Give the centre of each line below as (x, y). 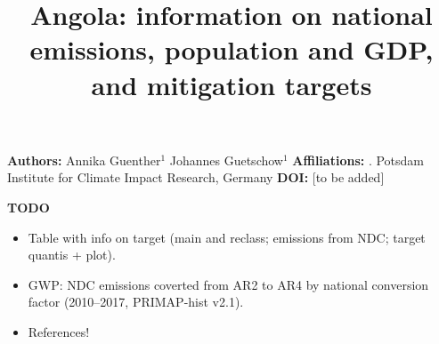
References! (59, 331)
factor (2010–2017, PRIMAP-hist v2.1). (136, 302)
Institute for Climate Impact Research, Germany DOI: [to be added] (196, 177)
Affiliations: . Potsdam (358, 160)
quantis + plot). (72, 255)
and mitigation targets (232, 84)
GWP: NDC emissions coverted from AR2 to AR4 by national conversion (228, 284)
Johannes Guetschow (226, 160)
